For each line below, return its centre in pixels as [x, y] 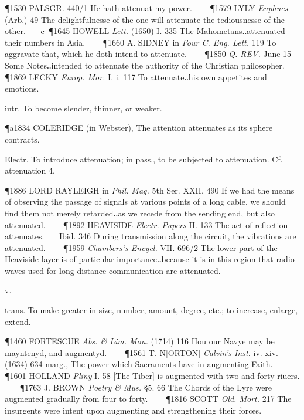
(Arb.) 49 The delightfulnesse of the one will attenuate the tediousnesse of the [145, 19]
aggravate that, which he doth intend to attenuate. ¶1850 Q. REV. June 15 [148, 54]
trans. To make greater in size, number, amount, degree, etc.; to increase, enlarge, [151, 310]
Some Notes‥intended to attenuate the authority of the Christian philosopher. [145, 65]
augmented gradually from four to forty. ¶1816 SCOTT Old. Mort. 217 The [148, 399]
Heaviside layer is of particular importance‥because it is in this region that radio [150, 259]
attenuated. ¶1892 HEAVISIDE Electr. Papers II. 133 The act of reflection [146, 224]
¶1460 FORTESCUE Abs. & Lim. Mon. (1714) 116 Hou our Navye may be [140, 341]
